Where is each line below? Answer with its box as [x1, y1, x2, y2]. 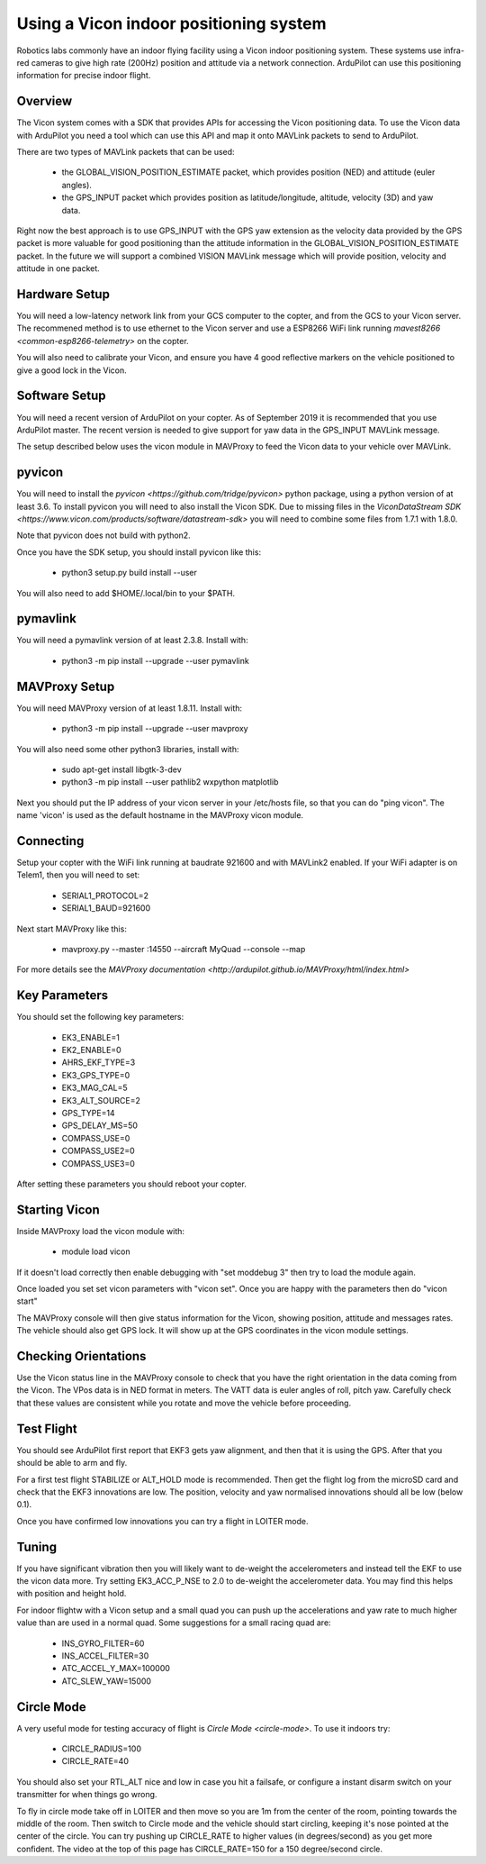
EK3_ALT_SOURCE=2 [61, 1095, 141, 1105]
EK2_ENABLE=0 [61, 1045, 121, 1056]
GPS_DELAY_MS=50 [61, 1120, 139, 1131]
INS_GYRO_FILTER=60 [61, 1638, 145, 1649]
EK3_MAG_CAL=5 [61, 1082, 128, 1094]
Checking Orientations [16, 1349, 147, 1364]
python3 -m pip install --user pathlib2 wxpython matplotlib [61, 777, 279, 787]
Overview [16, 94, 73, 109]
